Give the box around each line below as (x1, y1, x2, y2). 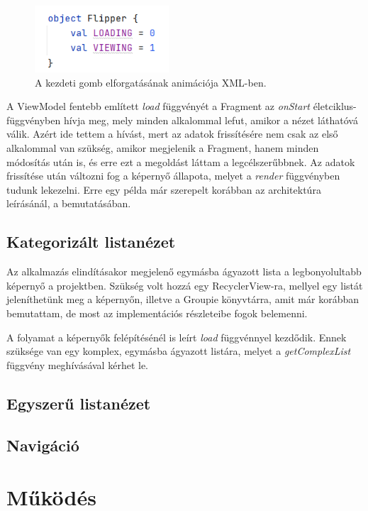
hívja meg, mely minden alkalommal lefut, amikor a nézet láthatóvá (63, 112, 358, 127)
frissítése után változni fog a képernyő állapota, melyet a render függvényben (6, 168, 340, 183)
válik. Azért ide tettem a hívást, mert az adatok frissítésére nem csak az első (6, 126, 338, 141)
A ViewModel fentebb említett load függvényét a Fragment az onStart (6, 99, 310, 114)
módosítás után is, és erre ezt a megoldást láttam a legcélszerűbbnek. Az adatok (6, 154, 355, 169)
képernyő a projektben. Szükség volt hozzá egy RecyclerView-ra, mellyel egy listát (6, 278, 363, 292)
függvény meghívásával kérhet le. (6, 357, 148, 372)
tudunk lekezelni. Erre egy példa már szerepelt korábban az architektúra (6, 182, 321, 197)
